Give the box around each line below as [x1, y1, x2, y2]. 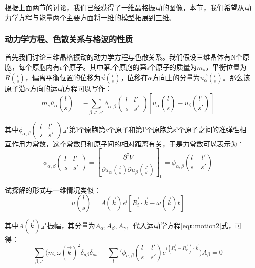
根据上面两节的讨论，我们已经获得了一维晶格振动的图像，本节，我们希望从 [5, 2, 244, 12]
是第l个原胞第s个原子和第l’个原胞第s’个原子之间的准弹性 [62, 124, 240, 134]
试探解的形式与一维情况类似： [5, 185, 101, 195]
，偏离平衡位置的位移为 [25, 72, 101, 82]
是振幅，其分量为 [40, 220, 95, 230]
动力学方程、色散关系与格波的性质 [5, 33, 133, 45]
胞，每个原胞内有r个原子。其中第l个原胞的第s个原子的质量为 [5, 62, 197, 72]
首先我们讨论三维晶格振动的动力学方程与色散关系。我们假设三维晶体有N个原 [5, 52, 250, 62]
